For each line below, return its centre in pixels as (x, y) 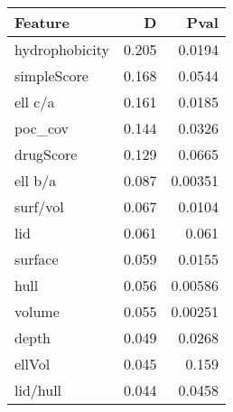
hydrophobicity (62, 49)
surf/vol (39, 206)
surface (37, 259)
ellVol (33, 364)
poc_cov (42, 128)
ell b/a (36, 180)
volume (37, 311)
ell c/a (35, 102)
